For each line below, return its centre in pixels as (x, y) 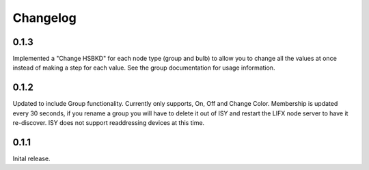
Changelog (44, 18)
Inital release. (31, 159)
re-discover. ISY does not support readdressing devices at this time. (109, 123)
